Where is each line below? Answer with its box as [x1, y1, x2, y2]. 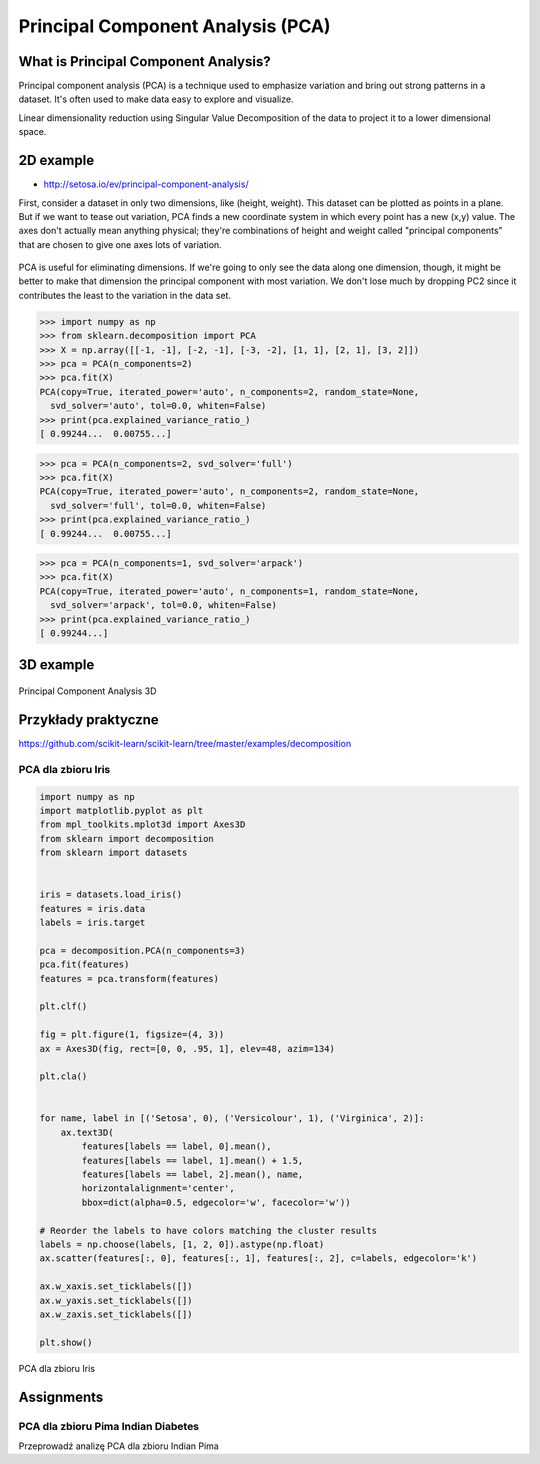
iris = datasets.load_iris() [39, 889, 183, 900]
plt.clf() [39, 1001, 88, 1012]
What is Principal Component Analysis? [18, 53, 271, 70]
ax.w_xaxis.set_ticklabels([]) [39, 1281, 194, 1292]
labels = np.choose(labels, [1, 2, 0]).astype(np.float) [39, 1239, 325, 1250]
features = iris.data [39, 903, 146, 914]
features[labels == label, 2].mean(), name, [81, 1169, 304, 1180]
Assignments [18, 1388, 104, 1405]
